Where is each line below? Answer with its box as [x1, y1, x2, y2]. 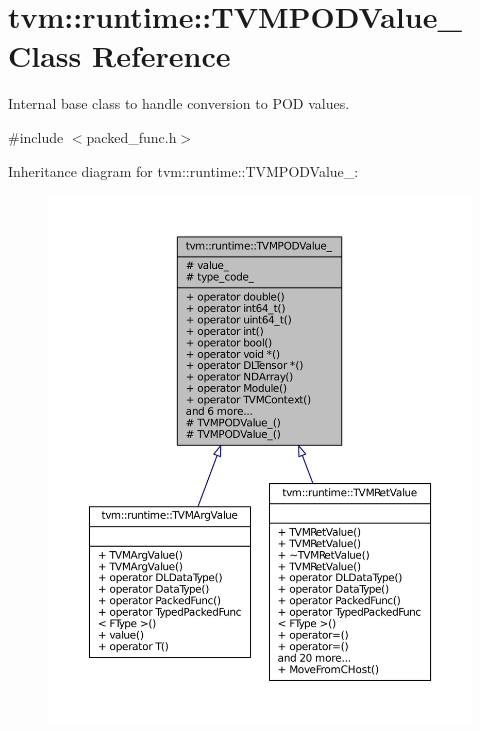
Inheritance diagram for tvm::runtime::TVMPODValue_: [8, 160, 359, 181]
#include [8, 126, 64, 147]
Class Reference [8, 35, 231, 76]
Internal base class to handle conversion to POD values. [8, 93, 350, 114]
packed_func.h [86, 126, 177, 147]
